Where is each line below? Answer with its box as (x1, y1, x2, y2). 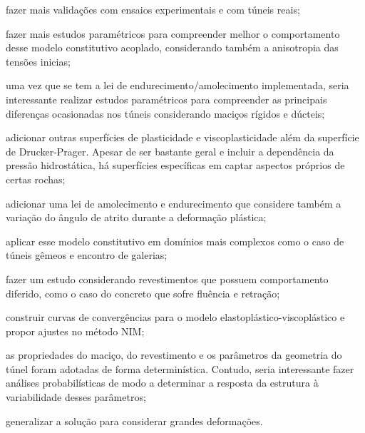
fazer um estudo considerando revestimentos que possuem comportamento (6, 271, 329, 286)
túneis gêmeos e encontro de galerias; (6, 248, 168, 263)
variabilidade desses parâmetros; (6, 389, 146, 404)
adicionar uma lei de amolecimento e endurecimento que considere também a (6, 195, 341, 210)
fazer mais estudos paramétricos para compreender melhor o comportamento (6, 26, 340, 41)
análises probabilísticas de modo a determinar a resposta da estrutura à (6, 375, 319, 390)
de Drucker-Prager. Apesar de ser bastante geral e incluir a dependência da (6, 143, 334, 158)
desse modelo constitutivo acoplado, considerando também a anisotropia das (6, 40, 339, 55)
